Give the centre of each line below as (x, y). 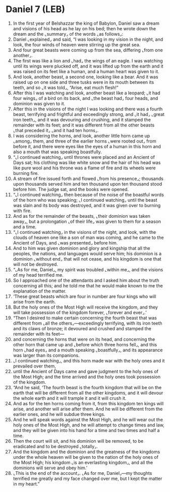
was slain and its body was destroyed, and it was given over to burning (87, 205)
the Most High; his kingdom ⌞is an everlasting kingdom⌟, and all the (83, 462)
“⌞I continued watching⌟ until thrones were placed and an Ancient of (84, 157)
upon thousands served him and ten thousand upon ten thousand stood (88, 184)
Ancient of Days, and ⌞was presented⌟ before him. (65, 242)
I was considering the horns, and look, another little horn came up (81, 136)
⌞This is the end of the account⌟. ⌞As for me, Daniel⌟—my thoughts (82, 473)
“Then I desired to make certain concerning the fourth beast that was (85, 318)
